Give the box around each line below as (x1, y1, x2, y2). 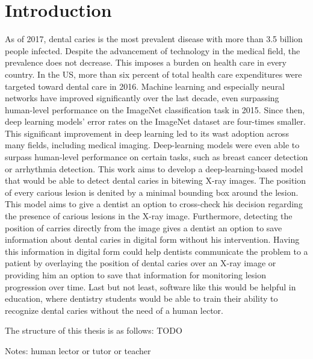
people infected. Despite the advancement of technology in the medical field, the (5, 44, 300, 57)
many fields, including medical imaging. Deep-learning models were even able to (5, 139, 300, 151)
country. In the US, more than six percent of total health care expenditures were (5, 67, 302, 80)
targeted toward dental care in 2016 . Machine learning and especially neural (5, 80, 285, 92)
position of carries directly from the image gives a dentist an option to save (5, 221, 282, 234)
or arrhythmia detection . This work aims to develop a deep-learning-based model (5, 162, 303, 175)
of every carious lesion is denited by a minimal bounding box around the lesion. (5, 186, 299, 198)
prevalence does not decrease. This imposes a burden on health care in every (5, 56, 287, 69)
